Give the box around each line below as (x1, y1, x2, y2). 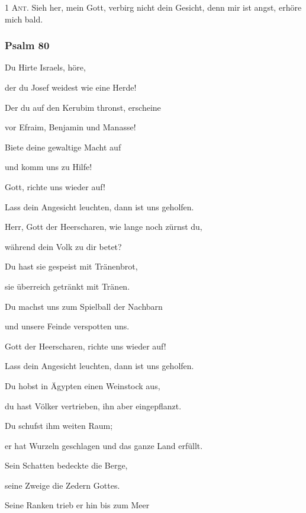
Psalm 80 (5, 38, 50, 53)
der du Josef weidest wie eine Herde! (5, 81, 137, 93)
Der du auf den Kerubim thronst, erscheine (5, 101, 161, 113)
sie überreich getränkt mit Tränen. (5, 280, 130, 292)
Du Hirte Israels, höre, (5, 61, 86, 73)
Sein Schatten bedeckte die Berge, (5, 459, 128, 472)
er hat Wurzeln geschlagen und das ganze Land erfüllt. (5, 439, 203, 451)
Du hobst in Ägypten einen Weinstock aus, (5, 379, 160, 392)
